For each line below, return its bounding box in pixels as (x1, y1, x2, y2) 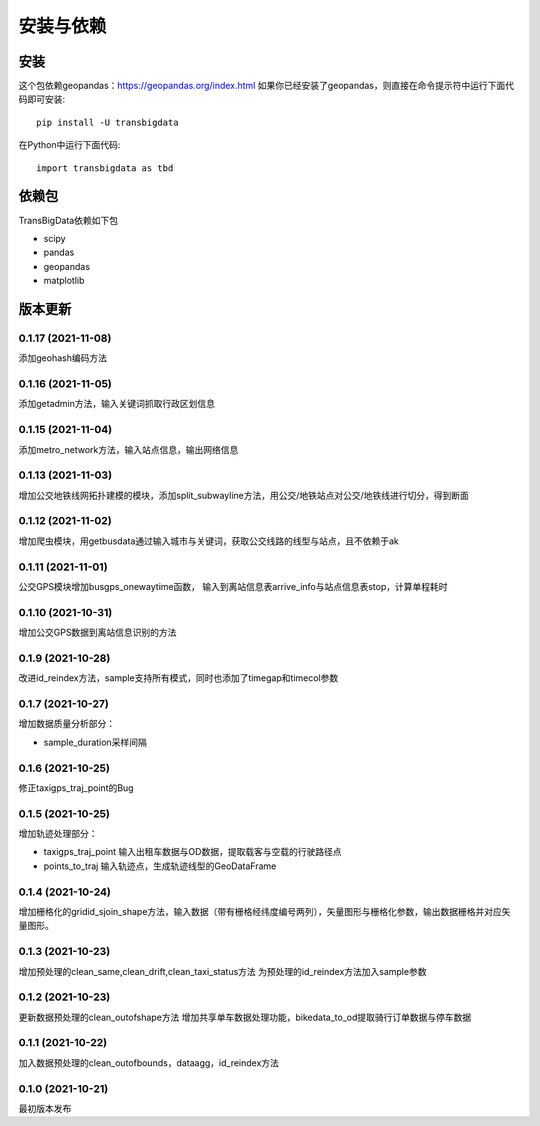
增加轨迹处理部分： (18, 828, 98, 840)
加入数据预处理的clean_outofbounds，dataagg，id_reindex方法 (18, 1056, 280, 1069)
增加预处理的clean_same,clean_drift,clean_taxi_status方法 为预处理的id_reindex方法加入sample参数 (18, 965, 427, 977)
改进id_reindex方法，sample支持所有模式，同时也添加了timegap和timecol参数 (18, 672, 339, 684)
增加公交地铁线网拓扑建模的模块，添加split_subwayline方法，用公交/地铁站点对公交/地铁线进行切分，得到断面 (18, 489, 470, 501)
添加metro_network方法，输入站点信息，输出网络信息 (18, 443, 239, 455)
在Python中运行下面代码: (18, 139, 121, 151)
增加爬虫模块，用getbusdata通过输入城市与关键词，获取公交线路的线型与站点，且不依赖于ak (18, 535, 400, 547)
